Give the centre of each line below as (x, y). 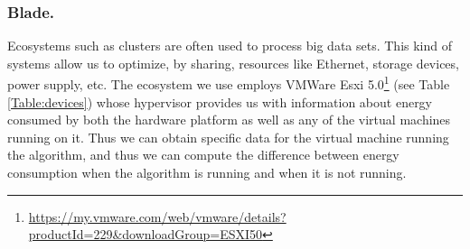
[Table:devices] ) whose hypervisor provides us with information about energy (220, 101)
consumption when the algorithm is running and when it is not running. (207, 173)
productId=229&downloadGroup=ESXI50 (146, 234)
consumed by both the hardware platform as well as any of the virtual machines (229, 120)
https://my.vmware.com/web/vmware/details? (157, 216)
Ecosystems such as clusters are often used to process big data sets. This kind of (230, 46)
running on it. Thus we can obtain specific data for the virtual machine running (228, 137)
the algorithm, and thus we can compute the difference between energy (203, 155)
